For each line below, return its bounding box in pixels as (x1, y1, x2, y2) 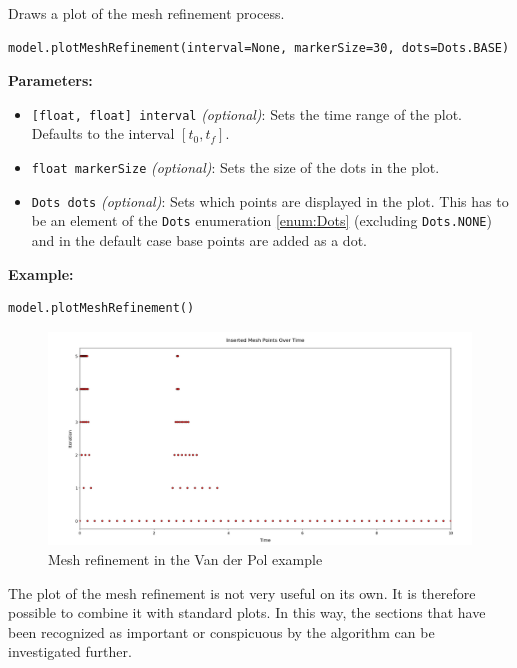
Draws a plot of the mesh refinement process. (8, 3, 285, 23)
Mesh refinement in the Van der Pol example (48, 549, 323, 570)
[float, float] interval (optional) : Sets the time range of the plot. (31, 103, 462, 124)
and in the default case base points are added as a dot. (31, 230, 367, 250)
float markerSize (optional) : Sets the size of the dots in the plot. (31, 157, 440, 178)
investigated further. (8, 641, 132, 662)
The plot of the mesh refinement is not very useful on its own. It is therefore (8, 582, 476, 603)
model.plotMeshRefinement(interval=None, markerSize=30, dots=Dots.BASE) (8, 40, 510, 55)
